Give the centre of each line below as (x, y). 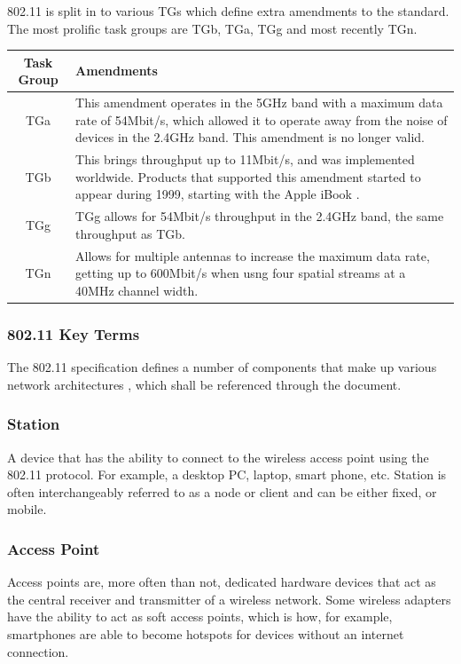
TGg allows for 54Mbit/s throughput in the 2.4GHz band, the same (260, 216)
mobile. (27, 509)
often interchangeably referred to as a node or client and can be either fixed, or (222, 491)
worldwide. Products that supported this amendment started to (248, 176)
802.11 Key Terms (74, 333)
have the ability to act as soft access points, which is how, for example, (200, 617)
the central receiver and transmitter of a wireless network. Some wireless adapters (229, 599)
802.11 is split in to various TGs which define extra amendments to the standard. (228, 11)
